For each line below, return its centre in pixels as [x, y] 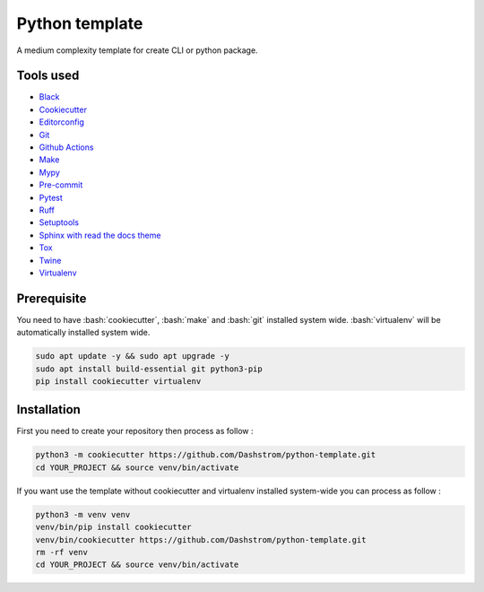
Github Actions [66, 147]
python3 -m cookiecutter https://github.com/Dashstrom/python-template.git [206, 455]
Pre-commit [61, 185]
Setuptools [59, 222]
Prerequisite [52, 298]
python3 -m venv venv [83, 514]
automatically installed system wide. [83, 333]
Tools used [48, 76]
